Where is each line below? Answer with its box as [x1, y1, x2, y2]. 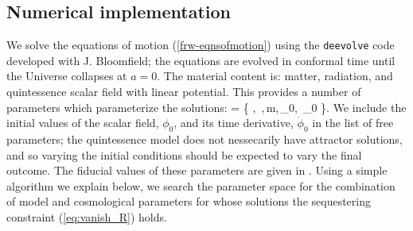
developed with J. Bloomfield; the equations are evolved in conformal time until [6, 52, 395, 68]
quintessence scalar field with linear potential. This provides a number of [6, 83, 361, 100]
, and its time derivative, [173, 114, 294, 131]
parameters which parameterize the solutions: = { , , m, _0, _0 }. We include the [6, 98, 407, 115]
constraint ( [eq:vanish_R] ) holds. [6, 209, 167, 225]
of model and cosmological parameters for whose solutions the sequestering [6, 193, 371, 210]
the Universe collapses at [6, 67, 127, 84]
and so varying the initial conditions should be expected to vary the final [6, 146, 362, 163]
